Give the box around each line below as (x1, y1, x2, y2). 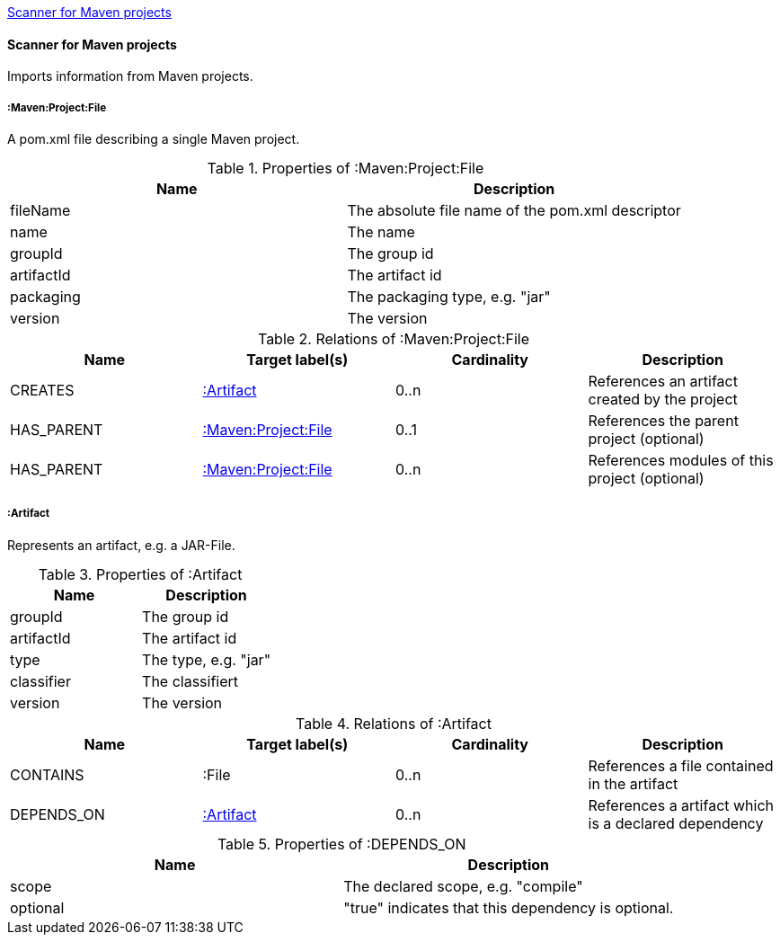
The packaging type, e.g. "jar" (347, 288, 551, 306)
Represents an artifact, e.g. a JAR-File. (7, 537, 235, 553)
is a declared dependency (588, 813, 764, 832)
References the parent (588, 412, 739, 430)
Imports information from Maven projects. (7, 68, 253, 84)
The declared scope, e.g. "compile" (343, 876, 583, 895)
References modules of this (588, 451, 774, 469)
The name (347, 223, 415, 241)
